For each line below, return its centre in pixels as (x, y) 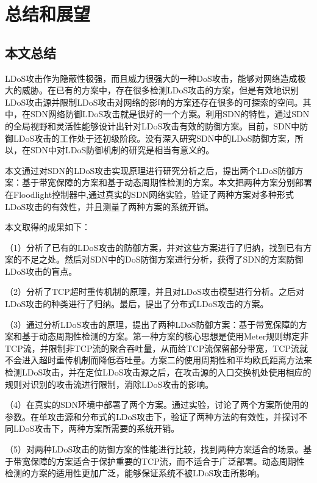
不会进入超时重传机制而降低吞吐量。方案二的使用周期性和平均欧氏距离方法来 (158, 360)
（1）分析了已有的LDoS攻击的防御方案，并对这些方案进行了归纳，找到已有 (154, 247)
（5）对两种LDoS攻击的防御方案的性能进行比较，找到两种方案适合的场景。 (154, 449)
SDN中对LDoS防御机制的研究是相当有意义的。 (122, 150)
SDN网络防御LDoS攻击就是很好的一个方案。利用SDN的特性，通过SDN (170, 114)
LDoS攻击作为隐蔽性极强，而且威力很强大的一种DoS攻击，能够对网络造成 (151, 78)
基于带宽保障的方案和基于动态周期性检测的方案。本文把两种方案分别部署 (167, 182)
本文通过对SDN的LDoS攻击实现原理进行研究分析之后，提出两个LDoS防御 (150, 170)
